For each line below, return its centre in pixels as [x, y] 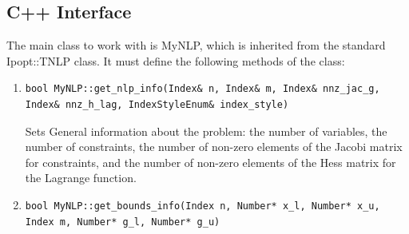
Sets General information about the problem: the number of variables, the [206, 131]
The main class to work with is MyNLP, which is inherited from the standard [196, 45]
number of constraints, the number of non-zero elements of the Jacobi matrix [214, 147]
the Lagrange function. [81, 178]
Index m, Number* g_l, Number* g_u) [123, 222]
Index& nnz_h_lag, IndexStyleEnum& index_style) [157, 104]
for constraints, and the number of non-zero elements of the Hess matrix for [210, 162]
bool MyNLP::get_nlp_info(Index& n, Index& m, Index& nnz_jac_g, [203, 89]
